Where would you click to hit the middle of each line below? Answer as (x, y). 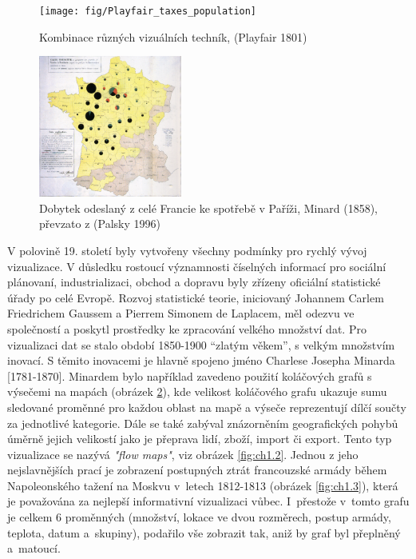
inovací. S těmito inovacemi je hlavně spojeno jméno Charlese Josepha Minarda (201, 360)
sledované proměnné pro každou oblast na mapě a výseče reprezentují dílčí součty (207, 407)
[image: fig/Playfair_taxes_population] (148, 11)
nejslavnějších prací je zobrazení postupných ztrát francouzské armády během (197, 470)
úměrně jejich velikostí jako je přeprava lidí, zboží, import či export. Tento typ (200, 439)
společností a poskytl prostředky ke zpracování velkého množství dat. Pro (187, 328)
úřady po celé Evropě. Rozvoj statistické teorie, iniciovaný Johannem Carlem (196, 297)
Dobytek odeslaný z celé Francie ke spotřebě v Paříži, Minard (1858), (209, 208)
